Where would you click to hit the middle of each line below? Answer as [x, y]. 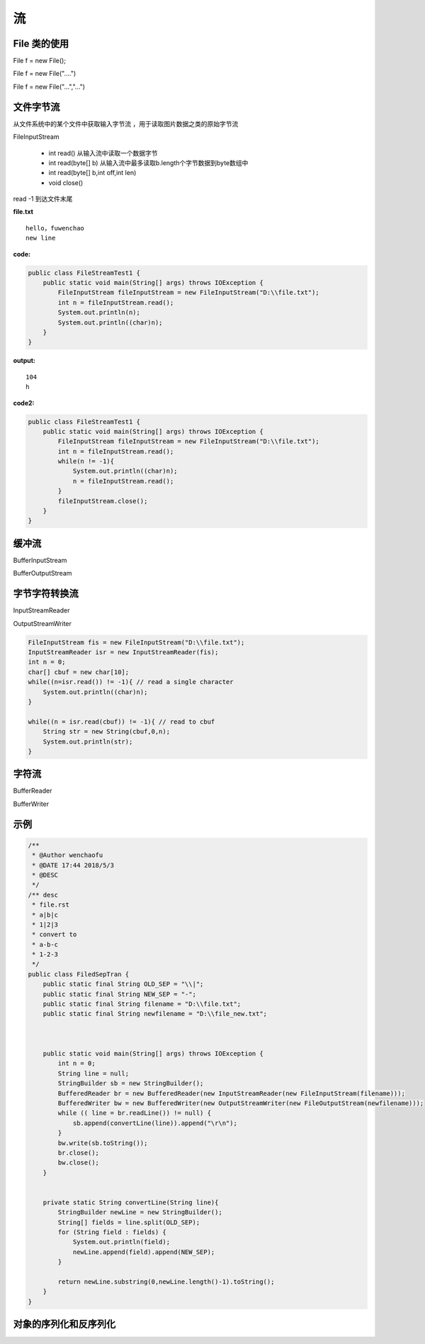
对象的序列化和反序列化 [64, 1325]
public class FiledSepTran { [79, 974]
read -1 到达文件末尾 [43, 199]
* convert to [55, 935]
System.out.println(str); [88, 741]
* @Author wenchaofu [68, 855]
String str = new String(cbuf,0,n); [106, 732]
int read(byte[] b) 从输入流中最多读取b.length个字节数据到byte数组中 [148, 162]
